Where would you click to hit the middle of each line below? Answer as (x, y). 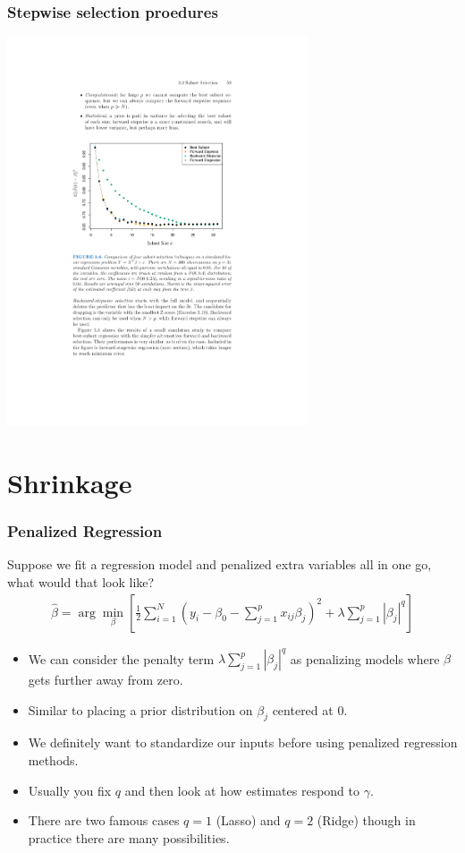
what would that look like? (81, 581)
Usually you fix (70, 790)
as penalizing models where (365, 658)
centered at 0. (310, 709)
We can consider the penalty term (121, 658)
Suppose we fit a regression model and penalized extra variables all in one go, (220, 564)
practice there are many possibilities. (129, 837)
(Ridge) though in (366, 820)
